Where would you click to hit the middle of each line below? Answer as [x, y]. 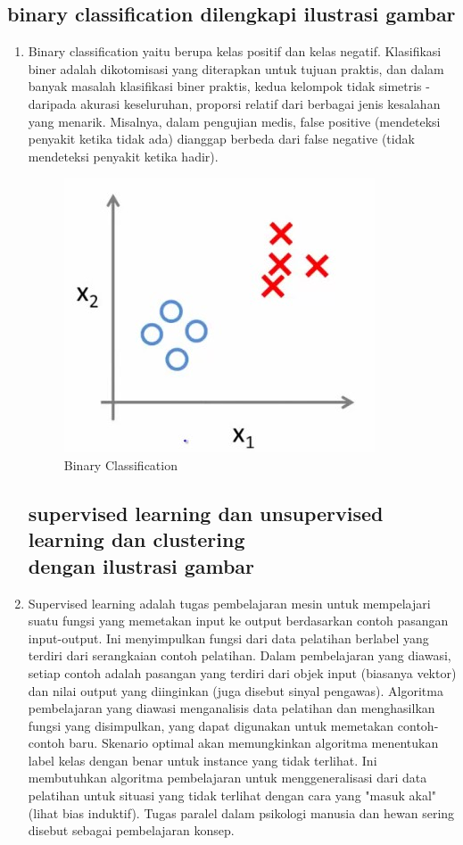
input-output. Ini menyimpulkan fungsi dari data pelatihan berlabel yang [228, 638]
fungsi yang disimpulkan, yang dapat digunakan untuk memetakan [211, 725]
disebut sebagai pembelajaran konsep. [131, 830]
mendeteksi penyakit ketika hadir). [123, 156]
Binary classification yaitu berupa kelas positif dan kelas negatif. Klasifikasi [235, 51]
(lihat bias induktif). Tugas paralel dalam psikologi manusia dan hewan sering [241, 812]
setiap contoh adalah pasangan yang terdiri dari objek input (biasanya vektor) [242, 672]
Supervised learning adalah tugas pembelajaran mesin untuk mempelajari [229, 603]
